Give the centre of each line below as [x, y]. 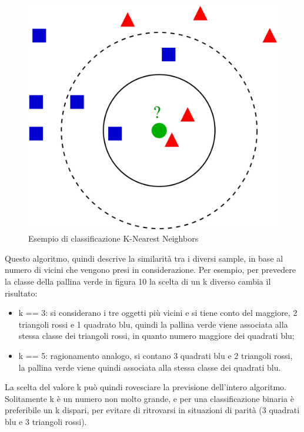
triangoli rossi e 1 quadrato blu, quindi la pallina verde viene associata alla [153, 324]
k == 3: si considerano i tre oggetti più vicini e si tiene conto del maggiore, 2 [158, 313]
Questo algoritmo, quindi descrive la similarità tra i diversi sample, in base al [144, 258]
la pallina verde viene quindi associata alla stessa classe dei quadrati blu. [150, 367]
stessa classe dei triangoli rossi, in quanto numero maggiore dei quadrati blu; [156, 336]
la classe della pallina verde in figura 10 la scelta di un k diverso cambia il [138, 281]
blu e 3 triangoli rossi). [46, 421]
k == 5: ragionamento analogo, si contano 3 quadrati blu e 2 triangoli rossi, [156, 355]
